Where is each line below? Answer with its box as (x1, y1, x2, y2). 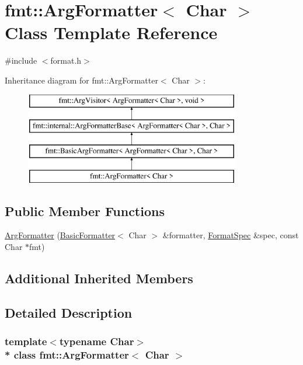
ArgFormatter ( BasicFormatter (5, 229, 116, 241)
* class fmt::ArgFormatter (5, 347, 129, 362)
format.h (50, 54, 82, 67)
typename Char (59, 334, 134, 349)
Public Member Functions (5, 201, 165, 220)
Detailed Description (5, 303, 133, 321)
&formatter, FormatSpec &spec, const (162, 229, 299, 241)
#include (5, 54, 37, 67)
